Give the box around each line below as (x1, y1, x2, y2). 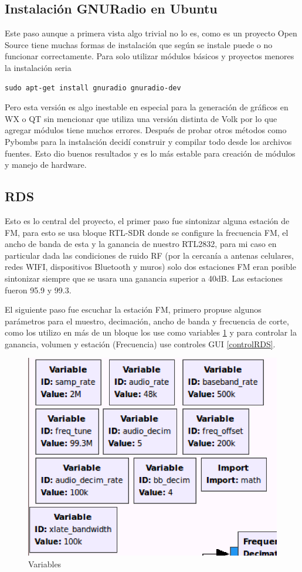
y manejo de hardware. (5, 158, 87, 171)
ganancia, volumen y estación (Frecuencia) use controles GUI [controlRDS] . (5, 337, 276, 350)
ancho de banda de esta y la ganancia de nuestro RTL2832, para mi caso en (5, 238, 277, 250)
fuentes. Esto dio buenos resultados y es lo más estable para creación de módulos (5, 147, 296, 159)
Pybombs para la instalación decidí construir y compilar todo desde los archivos (5, 135, 292, 147)
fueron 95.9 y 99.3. (5, 283, 72, 296)
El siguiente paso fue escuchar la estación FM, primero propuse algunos (5, 303, 262, 316)
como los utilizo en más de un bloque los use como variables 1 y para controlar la (5, 326, 297, 339)
